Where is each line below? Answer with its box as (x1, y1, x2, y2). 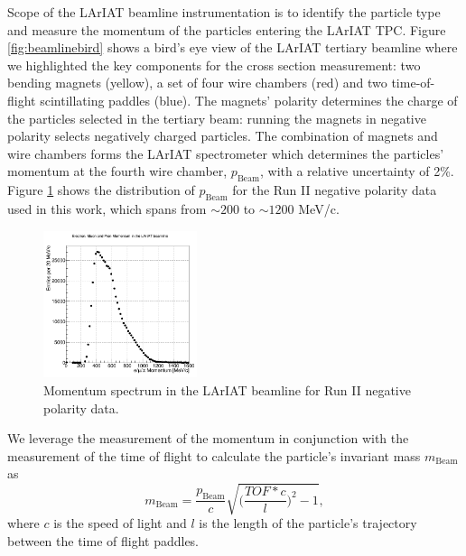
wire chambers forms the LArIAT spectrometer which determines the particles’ (7, 144, 444, 162)
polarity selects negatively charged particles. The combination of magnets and (7, 126, 438, 145)
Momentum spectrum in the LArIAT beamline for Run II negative (43, 380, 411, 399)
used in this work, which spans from (7, 199, 207, 218)
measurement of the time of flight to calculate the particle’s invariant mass (7, 446, 421, 465)
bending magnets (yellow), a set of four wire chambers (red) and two (7, 73, 387, 92)
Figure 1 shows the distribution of (7, 181, 195, 199)
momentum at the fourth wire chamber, (7, 162, 228, 181)
